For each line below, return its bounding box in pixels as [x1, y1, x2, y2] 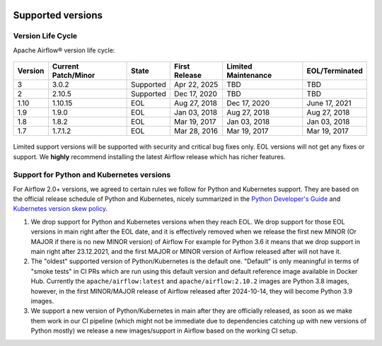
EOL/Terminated [306, 66, 364, 76]
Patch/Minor [52, 71, 95, 81]
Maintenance [226, 71, 272, 81]
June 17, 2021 [306, 98, 352, 108]
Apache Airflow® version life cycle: [13, 46, 115, 54]
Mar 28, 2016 [174, 126, 219, 136]
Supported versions [13, 9, 103, 21]
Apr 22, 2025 [174, 80, 219, 90]
